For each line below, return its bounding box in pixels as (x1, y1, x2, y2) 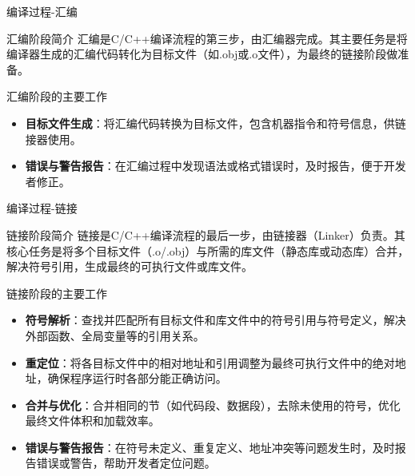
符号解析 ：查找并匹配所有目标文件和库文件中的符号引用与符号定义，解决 (25, 311, 406, 328)
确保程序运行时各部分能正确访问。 (47, 370, 227, 387)
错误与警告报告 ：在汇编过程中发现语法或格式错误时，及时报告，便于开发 (25, 157, 406, 174)
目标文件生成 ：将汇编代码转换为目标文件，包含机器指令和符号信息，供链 (25, 114, 406, 131)
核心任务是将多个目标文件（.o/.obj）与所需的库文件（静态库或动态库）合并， (6, 242, 409, 259)
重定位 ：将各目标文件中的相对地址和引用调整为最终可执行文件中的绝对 (25, 354, 395, 371)
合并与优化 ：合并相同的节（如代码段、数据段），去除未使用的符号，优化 (25, 396, 401, 413)
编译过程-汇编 (6, 3, 78, 19)
